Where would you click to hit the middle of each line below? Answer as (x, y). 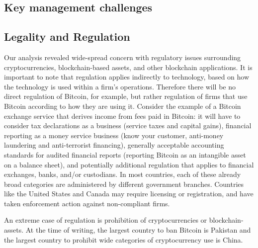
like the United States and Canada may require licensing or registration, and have (129, 194)
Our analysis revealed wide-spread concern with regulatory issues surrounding (123, 57)
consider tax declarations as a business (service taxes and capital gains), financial (128, 125)
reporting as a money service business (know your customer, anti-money (114, 135)
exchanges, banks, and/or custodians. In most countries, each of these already (123, 174)
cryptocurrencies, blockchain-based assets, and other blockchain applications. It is (128, 67)
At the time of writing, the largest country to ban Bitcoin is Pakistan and (138, 230)
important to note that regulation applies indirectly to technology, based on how (127, 77)
